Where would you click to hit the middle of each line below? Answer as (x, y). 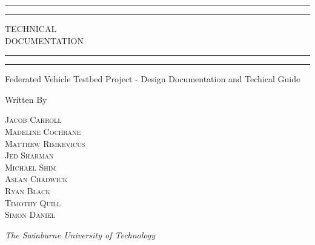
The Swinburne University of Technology (80, 234)
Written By (26, 99)
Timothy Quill (33, 202)
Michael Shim (31, 167)
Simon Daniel (30, 214)
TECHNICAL (31, 28)
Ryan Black (28, 190)
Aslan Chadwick (36, 179)
